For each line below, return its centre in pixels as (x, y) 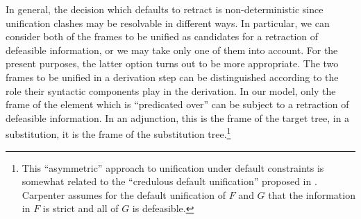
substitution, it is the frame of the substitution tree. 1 (118, 133)
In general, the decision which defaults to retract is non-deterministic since (165, 9)
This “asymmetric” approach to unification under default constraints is (173, 167)
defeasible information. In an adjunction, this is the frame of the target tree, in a (178, 117)
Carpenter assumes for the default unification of (124, 194)
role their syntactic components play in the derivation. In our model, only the (171, 90)
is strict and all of (81, 208)
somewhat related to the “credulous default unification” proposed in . (169, 181)
